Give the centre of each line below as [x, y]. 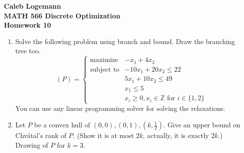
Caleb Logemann [32, 6]
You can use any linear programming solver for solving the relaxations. [120, 108]
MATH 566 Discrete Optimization [62, 15]
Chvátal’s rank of [41, 135]
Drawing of [32, 145]
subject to [105, 69]
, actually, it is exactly [176, 135]
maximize [104, 60]
